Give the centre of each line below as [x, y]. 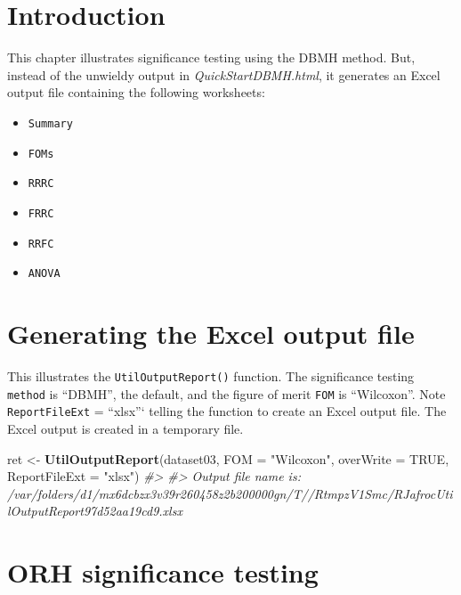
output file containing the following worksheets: [136, 92]
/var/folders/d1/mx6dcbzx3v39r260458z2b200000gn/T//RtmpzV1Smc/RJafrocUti [230, 493]
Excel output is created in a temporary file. [125, 428]
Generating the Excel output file [211, 334]
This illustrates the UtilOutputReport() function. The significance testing [211, 375]
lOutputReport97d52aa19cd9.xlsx [95, 511]
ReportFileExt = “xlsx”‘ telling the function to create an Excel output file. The [227, 411]
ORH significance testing [163, 572]
